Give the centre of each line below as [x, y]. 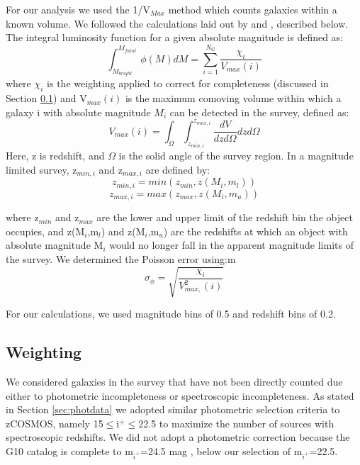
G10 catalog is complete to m [69, 450]
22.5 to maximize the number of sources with [236, 423]
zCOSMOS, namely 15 [55, 423]
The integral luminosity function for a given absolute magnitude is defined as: [175, 37]
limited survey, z [41, 169]
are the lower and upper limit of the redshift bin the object [225, 217]
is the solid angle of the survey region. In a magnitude [236, 156]
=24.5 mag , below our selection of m [221, 450]
